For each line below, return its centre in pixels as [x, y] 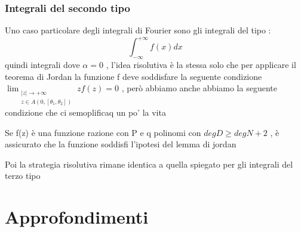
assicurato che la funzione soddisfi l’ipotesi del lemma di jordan [121, 144]
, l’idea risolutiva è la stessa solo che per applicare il [201, 65]
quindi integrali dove [42, 65]
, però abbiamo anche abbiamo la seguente [199, 88]
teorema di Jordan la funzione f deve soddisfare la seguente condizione [133, 76]
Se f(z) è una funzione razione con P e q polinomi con [103, 132]
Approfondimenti [77, 217]
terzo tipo [23, 176]
